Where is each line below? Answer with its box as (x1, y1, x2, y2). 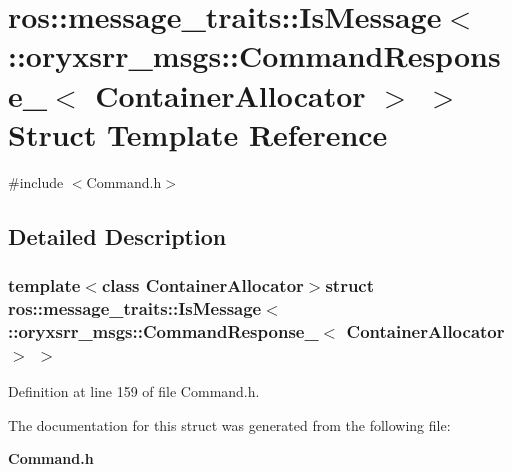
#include (8, 171, 64, 192)
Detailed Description (8, 220, 227, 251)
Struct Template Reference (8, 113, 388, 154)
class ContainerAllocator (101, 272, 304, 297)
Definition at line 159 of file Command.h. (8, 381, 260, 402)
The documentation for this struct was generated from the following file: (8, 414, 451, 435)
